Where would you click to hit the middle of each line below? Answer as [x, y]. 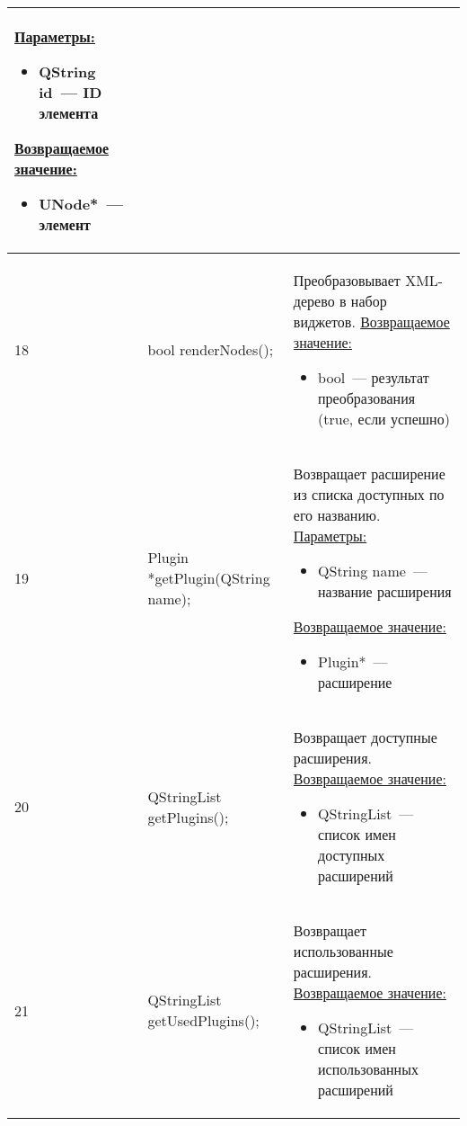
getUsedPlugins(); [203, 1020]
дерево [314, 301]
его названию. [337, 515]
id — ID [70, 92]
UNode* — [81, 204]
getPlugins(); [188, 817]
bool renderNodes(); [211, 349]
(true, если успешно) [384, 419]
